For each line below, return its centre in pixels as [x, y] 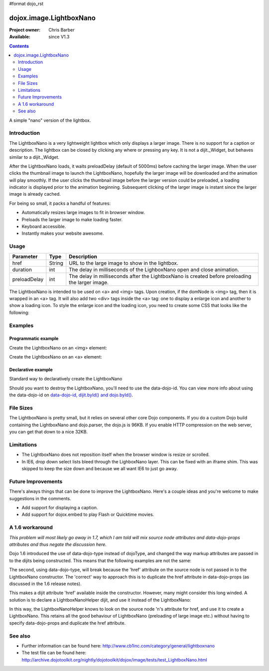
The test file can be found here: [54, 653]
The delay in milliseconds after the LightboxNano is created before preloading [160, 276]
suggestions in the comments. [40, 498]
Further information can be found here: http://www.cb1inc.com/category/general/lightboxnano [118, 646]
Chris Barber [62, 29]
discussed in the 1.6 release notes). [45, 584]
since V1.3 [59, 37]
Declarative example [31, 370]
